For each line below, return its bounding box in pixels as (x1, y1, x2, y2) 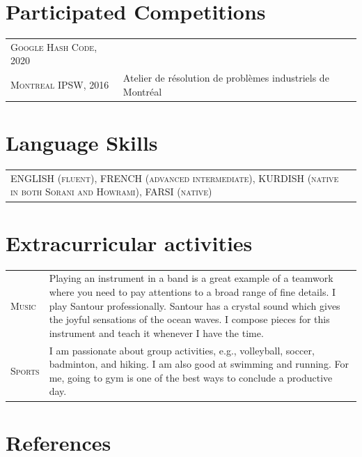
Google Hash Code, (10, 39, 97, 54)
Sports (10, 364, 40, 378)
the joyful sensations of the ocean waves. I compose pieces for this (49, 312, 330, 327)
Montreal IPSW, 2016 (10, 77, 109, 92)
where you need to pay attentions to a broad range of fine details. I (49, 285, 336, 299)
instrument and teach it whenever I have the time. (49, 325, 264, 340)
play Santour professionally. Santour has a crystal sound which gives (49, 298, 340, 313)
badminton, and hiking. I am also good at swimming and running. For (49, 357, 349, 371)
